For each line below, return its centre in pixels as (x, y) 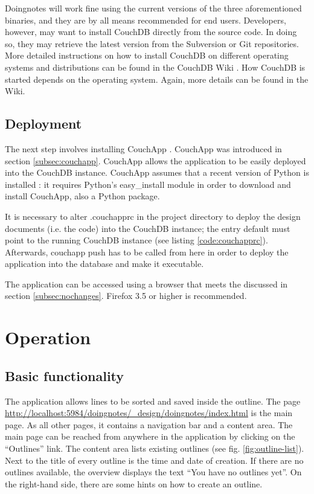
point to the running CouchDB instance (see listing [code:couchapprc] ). (136, 240)
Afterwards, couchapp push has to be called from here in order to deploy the (147, 252)
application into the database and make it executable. (104, 264)
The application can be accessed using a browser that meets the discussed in (146, 284)
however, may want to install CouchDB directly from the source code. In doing (151, 32)
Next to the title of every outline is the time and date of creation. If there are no (154, 460)
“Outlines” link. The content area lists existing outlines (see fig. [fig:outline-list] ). (155, 448)
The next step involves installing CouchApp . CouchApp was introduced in (143, 148)
